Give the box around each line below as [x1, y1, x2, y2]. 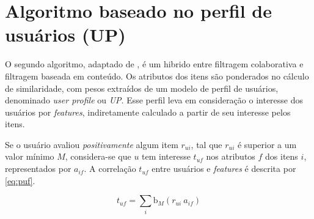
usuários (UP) [5, 22, 126, 47]
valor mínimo [5, 150, 54, 163]
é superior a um [237, 138, 297, 150]
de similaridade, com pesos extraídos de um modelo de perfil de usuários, [5, 81, 279, 94]
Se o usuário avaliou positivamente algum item [5, 138, 178, 150]
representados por [5, 162, 71, 175]
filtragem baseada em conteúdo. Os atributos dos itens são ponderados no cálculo [5, 69, 309, 82]
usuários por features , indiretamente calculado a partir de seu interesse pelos [5, 105, 291, 118]
